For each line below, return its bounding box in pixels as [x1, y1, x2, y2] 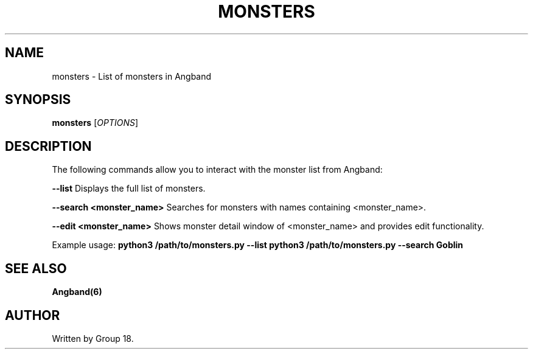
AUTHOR [5, 307, 60, 323]
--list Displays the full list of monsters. [52, 183, 206, 194]
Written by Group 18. [52, 333, 134, 344]
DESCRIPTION [5, 138, 92, 154]
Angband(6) [52, 286, 102, 297]
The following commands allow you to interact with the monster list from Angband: [52, 164, 383, 175]
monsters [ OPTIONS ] [52, 117, 139, 128]
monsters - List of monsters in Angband [52, 71, 212, 82]
